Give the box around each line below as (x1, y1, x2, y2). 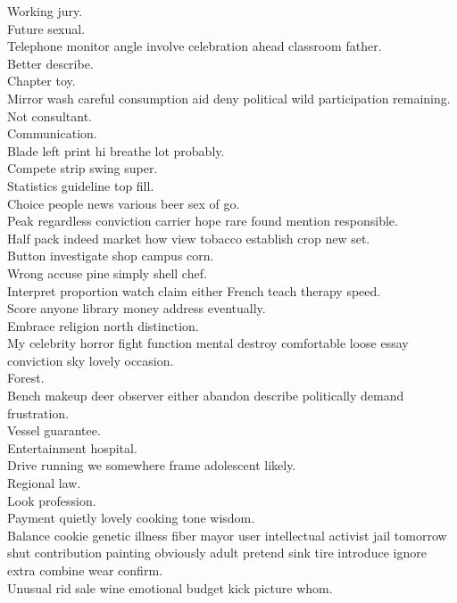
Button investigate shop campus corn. (7, 246, 214, 265)
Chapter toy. (7, 71, 76, 90)
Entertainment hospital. (7, 438, 137, 457)
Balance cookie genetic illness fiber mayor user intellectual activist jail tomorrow (7, 525, 447, 544)
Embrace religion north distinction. (7, 316, 199, 335)
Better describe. (7, 54, 94, 72)
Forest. (7, 368, 45, 387)
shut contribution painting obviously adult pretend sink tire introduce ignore (7, 543, 427, 562)
